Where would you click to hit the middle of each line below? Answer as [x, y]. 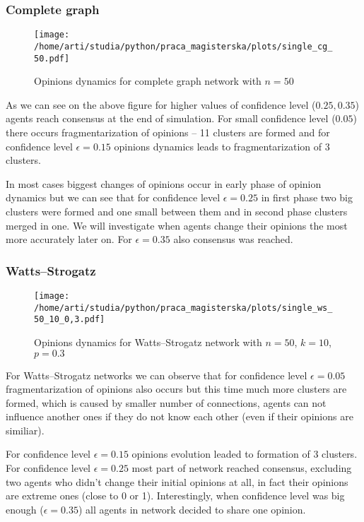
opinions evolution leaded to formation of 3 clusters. [245, 454]
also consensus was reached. [233, 239]
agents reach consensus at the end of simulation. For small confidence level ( [171, 118]
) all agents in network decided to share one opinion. [192, 509]
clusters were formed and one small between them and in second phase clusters [177, 211]
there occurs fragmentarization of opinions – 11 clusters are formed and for [168, 132]
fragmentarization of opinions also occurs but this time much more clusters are [176, 389]
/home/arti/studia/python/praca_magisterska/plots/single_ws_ [183, 308]
